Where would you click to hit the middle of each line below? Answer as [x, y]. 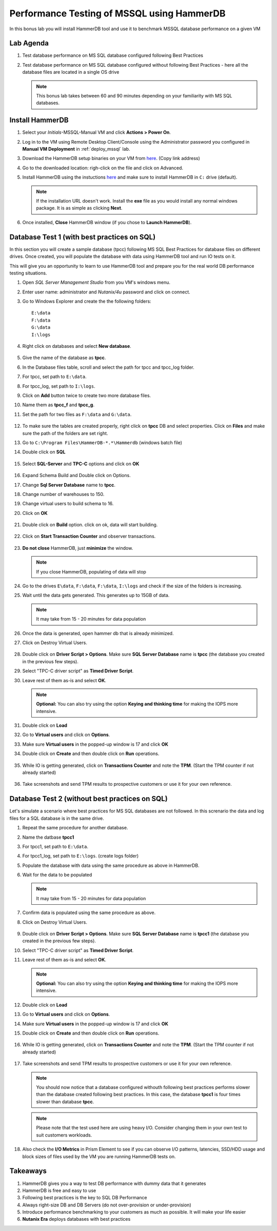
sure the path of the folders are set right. [65, 433]
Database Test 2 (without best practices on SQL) [88, 799]
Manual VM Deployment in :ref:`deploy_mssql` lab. [76, 149]
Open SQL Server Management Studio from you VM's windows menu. [96, 283]
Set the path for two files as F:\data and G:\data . [77, 414]
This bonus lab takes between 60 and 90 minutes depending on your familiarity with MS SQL [134, 96]
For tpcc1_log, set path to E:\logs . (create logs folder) [81, 856]
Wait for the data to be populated [57, 875]
